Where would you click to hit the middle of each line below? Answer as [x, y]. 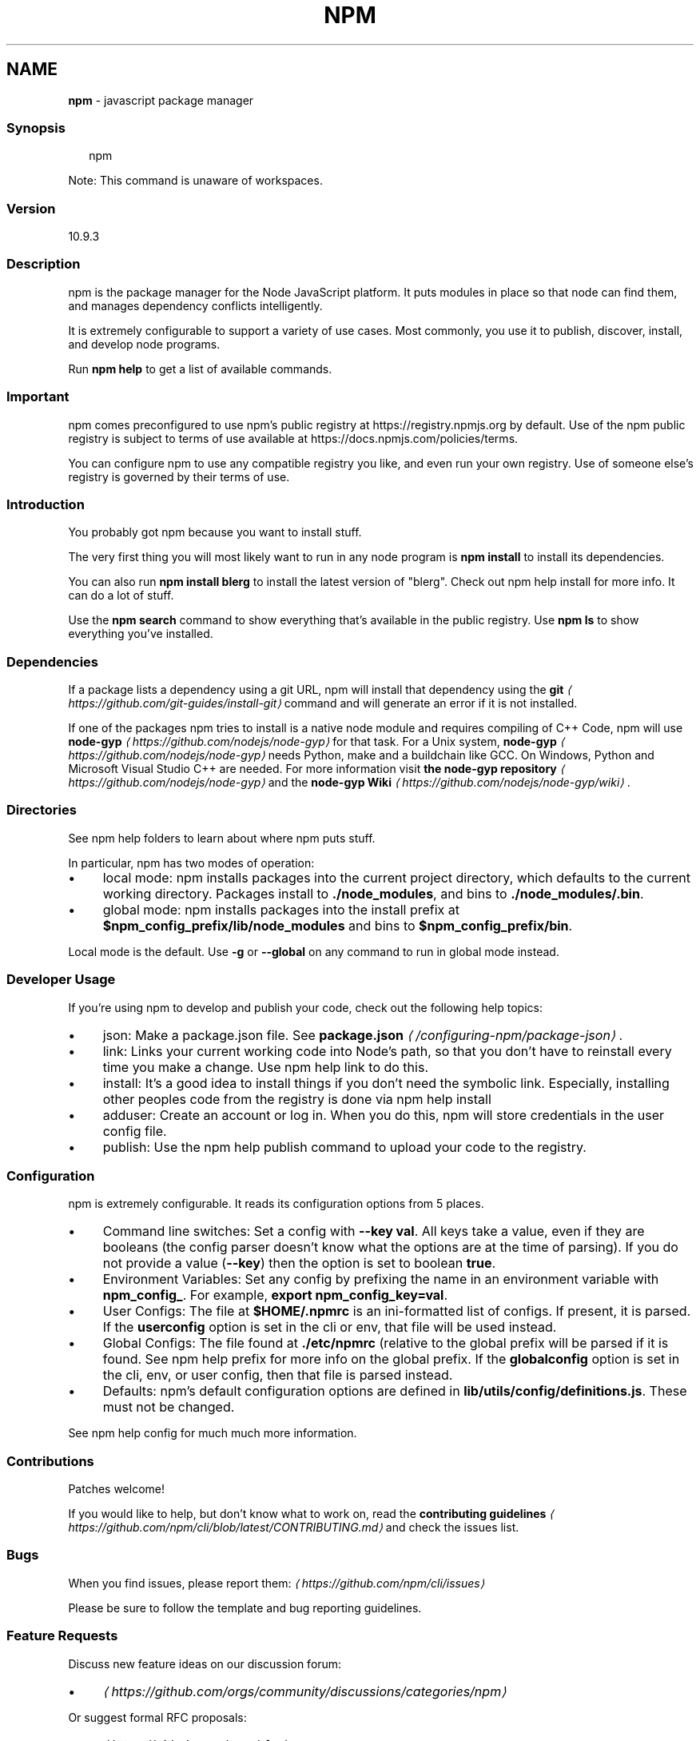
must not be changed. [169, 1407]
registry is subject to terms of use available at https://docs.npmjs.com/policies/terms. [293, 438]
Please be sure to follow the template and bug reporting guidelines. [245, 1608]
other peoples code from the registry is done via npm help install [297, 1099]
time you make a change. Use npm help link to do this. [265, 1067]
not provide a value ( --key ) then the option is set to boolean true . [299, 1263]
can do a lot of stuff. [121, 596]
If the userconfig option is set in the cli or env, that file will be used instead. [330, 1327]
